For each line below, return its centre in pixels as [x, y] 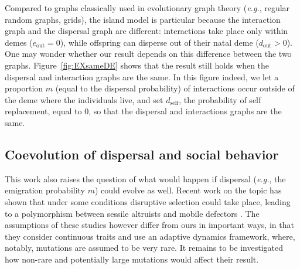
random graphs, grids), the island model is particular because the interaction [143, 19]
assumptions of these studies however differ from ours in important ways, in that [149, 225]
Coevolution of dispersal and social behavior [142, 154]
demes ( [19, 42]
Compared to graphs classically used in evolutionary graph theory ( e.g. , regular [147, 8]
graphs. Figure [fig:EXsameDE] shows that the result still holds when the [137, 65]
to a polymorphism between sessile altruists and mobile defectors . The [132, 213]
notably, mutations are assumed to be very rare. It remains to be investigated [144, 248]
